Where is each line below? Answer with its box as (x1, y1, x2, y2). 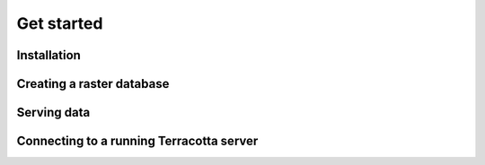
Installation (16, 48, 81, 63)
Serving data (16, 105, 91, 120)
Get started (16, 13, 103, 33)
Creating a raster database (16, 76, 170, 91)
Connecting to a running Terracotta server (16, 134, 259, 149)
